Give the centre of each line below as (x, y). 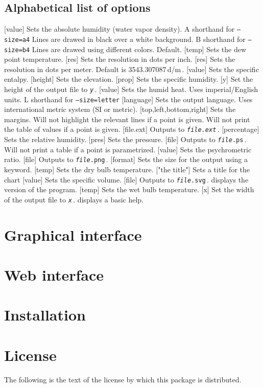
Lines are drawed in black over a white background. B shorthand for (139, 39)
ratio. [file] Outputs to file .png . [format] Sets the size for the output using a (126, 159)
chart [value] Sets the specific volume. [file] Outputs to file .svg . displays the (126, 179)
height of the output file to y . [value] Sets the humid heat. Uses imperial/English (131, 89)
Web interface (54, 275)
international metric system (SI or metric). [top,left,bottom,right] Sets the (120, 109)
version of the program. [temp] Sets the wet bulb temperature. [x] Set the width (129, 189)
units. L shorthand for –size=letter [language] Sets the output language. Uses (128, 99)
